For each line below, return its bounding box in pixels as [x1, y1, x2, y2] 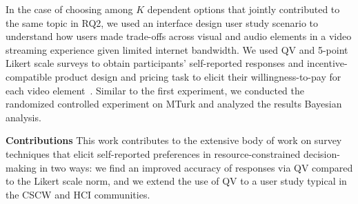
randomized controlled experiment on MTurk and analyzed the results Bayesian [6, 96, 342, 111]
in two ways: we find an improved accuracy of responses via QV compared [39, 160, 353, 174]
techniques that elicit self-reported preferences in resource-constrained [6, 146, 301, 161]
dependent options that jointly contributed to [147, 2, 340, 16]
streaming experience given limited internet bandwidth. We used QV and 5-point [6, 42, 348, 57]
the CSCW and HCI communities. [6, 187, 150, 201]
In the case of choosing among [6, 2, 133, 16]
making [6, 160, 37, 174]
